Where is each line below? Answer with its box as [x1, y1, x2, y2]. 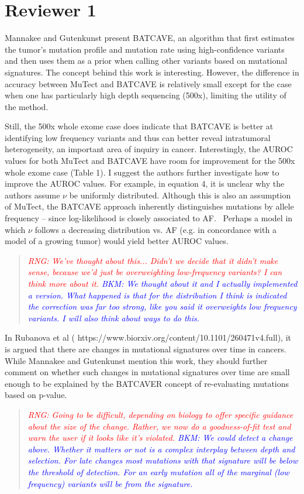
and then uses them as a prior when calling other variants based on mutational [5, 54, 288, 67]
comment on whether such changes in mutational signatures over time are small [5, 366, 290, 378]
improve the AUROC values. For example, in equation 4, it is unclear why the [5, 177, 285, 190]
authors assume [5, 188, 60, 201]
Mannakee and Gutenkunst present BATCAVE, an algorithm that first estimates [5, 32, 295, 44]
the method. [5, 100, 49, 112]
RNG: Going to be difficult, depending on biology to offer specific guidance [27, 408, 293, 420]
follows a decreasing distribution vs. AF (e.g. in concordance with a [34, 223, 277, 235]
